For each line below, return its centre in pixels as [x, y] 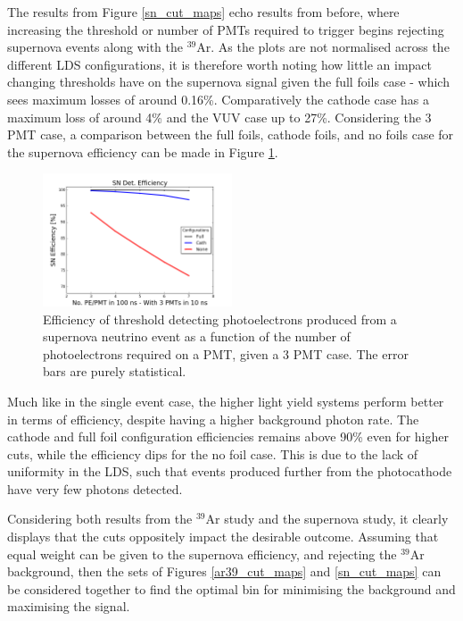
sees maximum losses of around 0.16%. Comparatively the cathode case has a [219, 99]
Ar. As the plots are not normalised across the [323, 47]
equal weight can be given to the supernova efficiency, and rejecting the [202, 554]
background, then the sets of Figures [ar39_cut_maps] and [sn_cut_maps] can [224, 571]
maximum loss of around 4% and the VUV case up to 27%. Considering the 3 [219, 117]
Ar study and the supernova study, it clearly [327, 519]
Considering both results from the [100, 519]
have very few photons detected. [95, 488]
